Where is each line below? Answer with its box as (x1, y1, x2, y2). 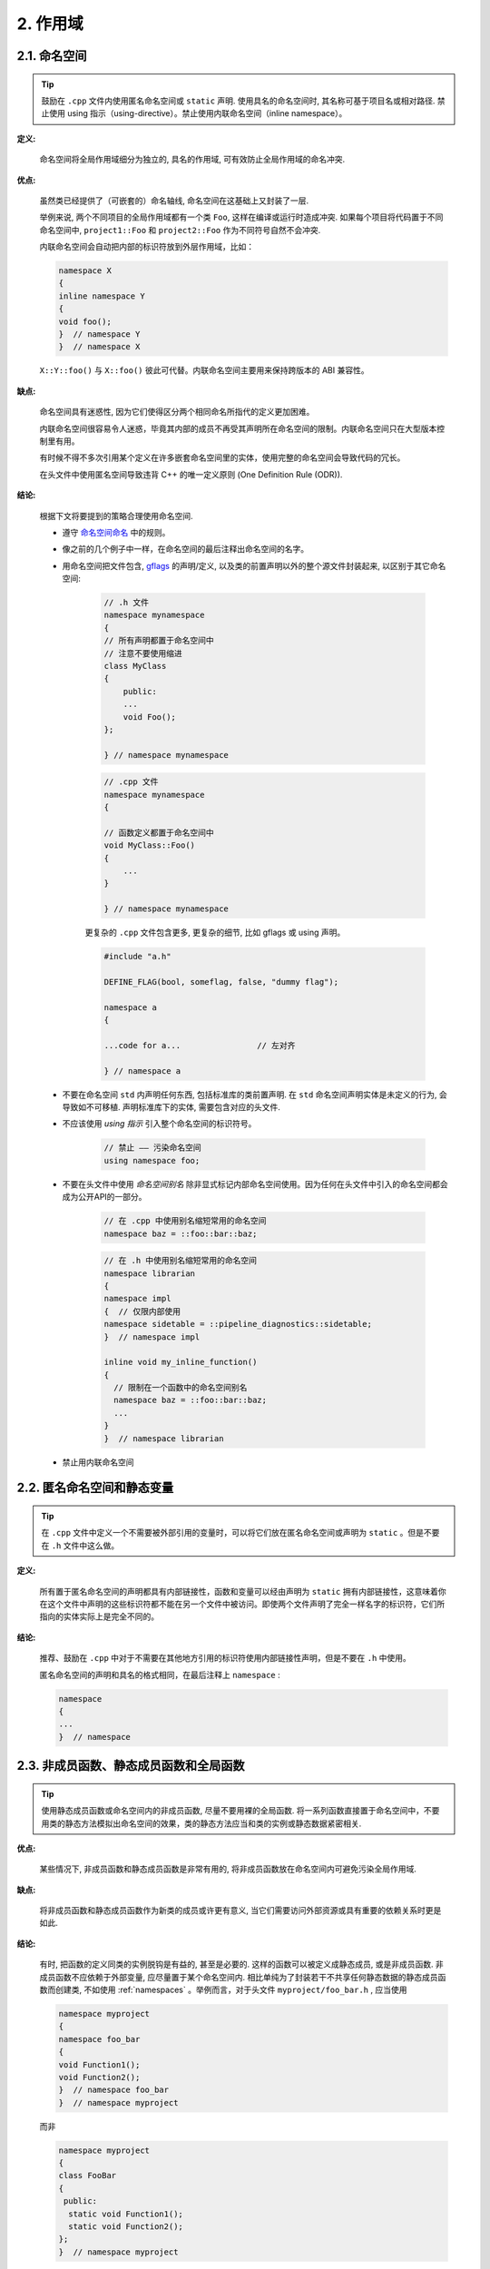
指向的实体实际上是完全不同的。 (39, 1611, 159, 1622)
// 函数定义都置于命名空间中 (103, 827, 214, 838)
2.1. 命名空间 (16, 48, 87, 64)
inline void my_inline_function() (103, 1357, 258, 1368)
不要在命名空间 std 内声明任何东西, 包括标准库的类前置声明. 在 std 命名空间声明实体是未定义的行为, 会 (62, 1089, 448, 1100)
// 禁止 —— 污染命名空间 (103, 1143, 201, 1153)
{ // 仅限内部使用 (103, 1306, 181, 1316)
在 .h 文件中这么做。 (41, 1539, 120, 1551)
